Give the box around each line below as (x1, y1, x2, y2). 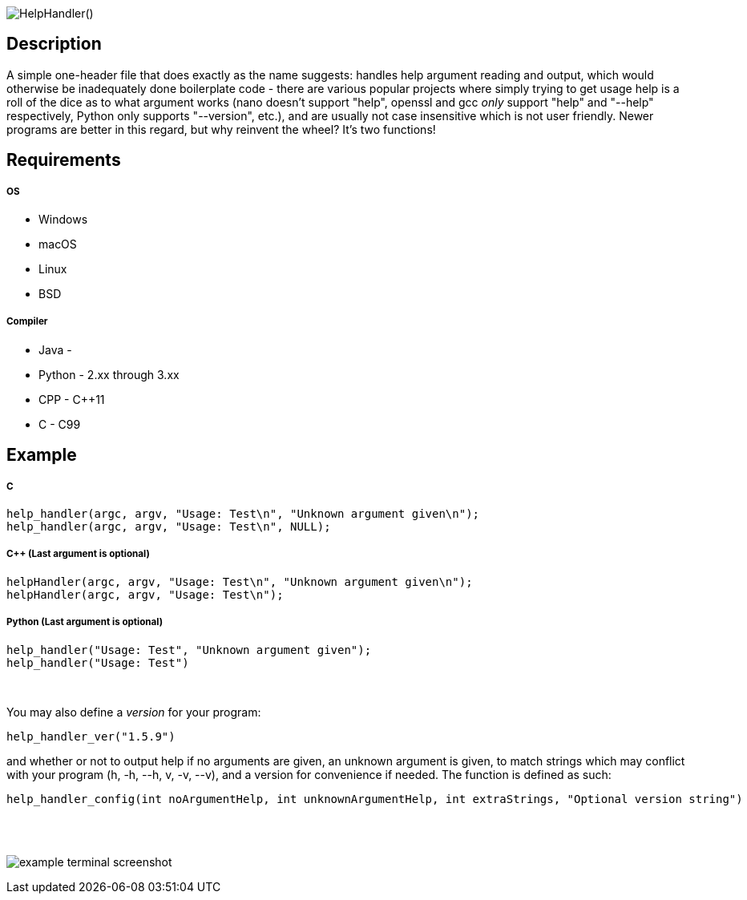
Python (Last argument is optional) (6, 616, 164, 628)
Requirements (6, 150, 121, 171)
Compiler (6, 316, 48, 328)
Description (6, 34, 102, 54)
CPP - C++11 (38, 392, 105, 406)
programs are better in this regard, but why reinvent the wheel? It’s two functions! (6, 122, 436, 136)
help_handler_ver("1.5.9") (6, 729, 176, 743)
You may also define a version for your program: (6, 704, 261, 719)
